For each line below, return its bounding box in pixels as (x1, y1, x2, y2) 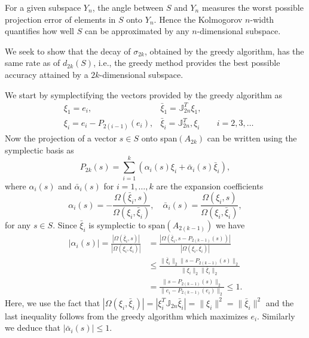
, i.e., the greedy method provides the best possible (93, 56, 280, 69)
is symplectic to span (88, 218, 166, 231)
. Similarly (257, 309, 295, 322)
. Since (53, 218, 77, 231)
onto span (141, 132, 178, 144)
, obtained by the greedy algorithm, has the (144, 44, 304, 57)
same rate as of (5, 56, 60, 69)
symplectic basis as (5, 143, 74, 156)
